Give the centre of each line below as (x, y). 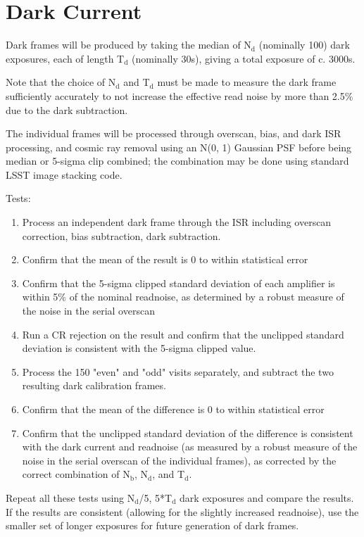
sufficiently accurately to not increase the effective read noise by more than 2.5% (180, 95)
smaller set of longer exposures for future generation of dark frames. (152, 525)
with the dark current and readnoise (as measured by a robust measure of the (190, 447)
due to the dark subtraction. (67, 109)
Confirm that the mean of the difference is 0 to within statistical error (173, 409)
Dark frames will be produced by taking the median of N (128, 45)
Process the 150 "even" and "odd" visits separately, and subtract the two (178, 371)
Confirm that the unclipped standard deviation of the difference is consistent (188, 432)
